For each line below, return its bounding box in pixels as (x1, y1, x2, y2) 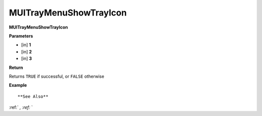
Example (9, 83, 27, 88)
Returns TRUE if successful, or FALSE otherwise (9, 73, 104, 79)
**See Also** (17, 94, 49, 99)
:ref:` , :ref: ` (9, 104, 33, 110)
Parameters (9, 33, 33, 39)
